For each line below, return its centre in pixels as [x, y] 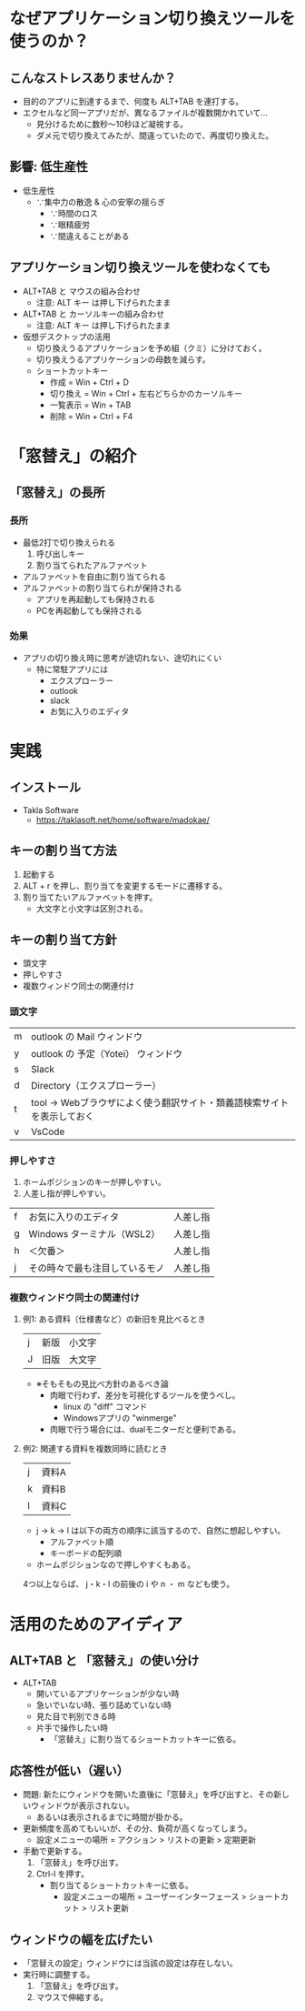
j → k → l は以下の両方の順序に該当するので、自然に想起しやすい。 [161, 1531]
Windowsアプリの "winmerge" [120, 1418]
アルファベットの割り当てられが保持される [102, 588]
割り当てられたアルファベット [92, 565]
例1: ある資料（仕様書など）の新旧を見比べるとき [114, 1319]
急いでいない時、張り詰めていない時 [104, 1705]
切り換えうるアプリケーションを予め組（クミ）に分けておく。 [151, 347]
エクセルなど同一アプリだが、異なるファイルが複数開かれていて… [145, 113]
